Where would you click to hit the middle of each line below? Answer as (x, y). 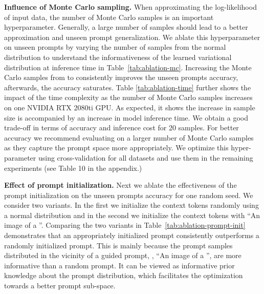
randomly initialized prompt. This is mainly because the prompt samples (118, 245)
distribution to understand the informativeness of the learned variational (118, 57)
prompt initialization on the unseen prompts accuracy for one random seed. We (129, 195)
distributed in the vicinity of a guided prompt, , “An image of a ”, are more (123, 255)
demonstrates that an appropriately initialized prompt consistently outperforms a (132, 235)
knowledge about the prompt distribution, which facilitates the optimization (124, 275)
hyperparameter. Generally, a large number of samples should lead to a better (126, 27)
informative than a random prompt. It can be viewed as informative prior (119, 265)
